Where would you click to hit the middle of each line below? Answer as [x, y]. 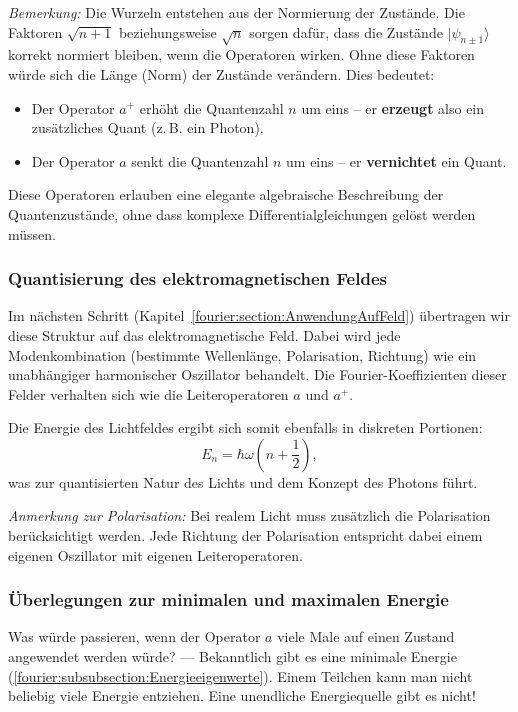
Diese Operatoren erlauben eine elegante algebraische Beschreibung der [226, 194]
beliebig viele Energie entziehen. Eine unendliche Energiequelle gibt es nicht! [242, 695]
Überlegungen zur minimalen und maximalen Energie [228, 599]
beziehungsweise [167, 31]
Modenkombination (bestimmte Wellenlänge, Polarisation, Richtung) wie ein [242, 354]
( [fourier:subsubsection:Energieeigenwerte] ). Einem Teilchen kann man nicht [240, 675]
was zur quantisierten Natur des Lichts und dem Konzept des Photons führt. [243, 481]
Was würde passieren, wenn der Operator [134, 636]
